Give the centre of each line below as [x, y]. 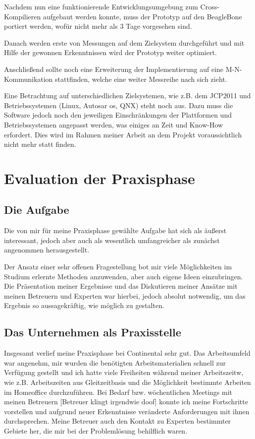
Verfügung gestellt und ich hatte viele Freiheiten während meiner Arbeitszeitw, [124, 372]
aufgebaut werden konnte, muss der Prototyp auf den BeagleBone [142, 16]
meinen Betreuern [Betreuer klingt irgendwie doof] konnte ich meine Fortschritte [126, 402]
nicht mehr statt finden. [40, 144]
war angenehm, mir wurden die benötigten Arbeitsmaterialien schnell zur [115, 362]
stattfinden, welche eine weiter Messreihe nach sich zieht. [141, 79]
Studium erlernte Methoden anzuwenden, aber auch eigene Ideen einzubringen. [124, 276]
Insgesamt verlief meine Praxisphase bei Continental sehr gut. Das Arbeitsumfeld [127, 353]
